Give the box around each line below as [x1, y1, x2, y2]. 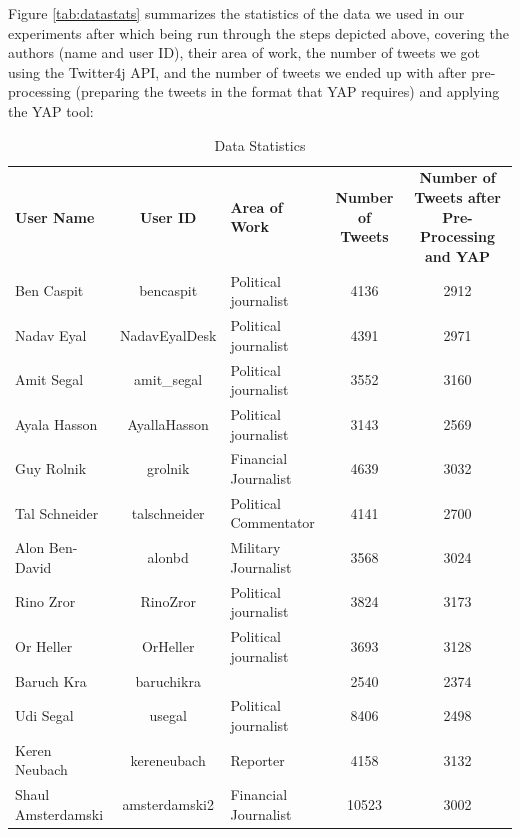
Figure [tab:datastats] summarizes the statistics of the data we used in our [8, 3, 465, 23]
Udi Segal [15, 705, 74, 726]
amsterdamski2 [122, 794, 214, 815]
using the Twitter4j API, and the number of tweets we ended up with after [8, 61, 467, 82]
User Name [15, 206, 95, 227]
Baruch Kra [15, 670, 87, 691]
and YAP [424, 245, 491, 266]
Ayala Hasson [15, 413, 98, 434]
